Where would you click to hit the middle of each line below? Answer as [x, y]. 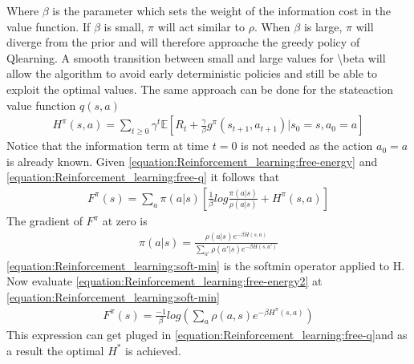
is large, [323, 26]
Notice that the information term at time [108, 146]
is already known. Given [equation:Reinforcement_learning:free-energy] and [192, 161]
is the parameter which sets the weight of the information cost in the [221, 10]
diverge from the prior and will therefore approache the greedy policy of [183, 42]
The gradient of [45, 220]
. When [272, 26]
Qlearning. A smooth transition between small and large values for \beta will [196, 57]
